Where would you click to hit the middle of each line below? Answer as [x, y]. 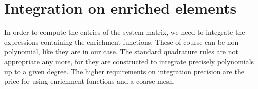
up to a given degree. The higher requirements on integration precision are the [124, 71]
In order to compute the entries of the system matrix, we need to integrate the [125, 32]
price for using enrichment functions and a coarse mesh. [90, 81]
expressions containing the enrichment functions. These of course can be [115, 42]
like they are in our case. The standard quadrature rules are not [140, 51]
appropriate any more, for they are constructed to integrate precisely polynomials [129, 61]
